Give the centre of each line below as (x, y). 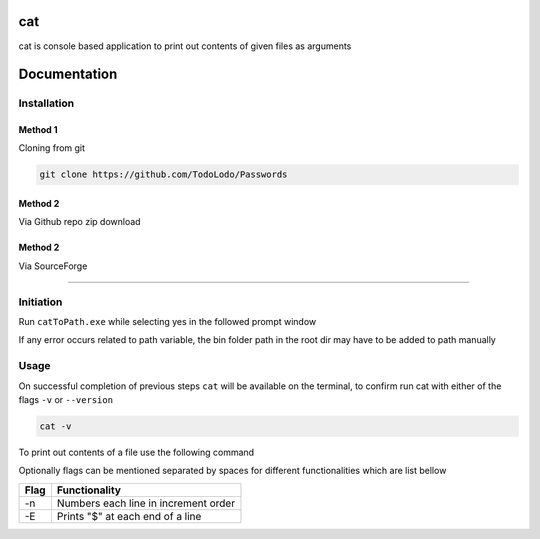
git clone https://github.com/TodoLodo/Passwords (163, 174)
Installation (46, 103)
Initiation (40, 302)
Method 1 (38, 130)
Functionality (89, 490)
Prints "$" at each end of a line (129, 516)
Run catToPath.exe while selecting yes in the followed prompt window (167, 321)
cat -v (55, 426)
